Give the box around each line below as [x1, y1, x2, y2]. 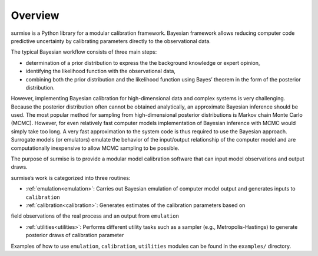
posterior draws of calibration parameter [25, 232, 124, 239]
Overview [11, 9, 59, 22]
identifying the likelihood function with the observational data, [25, 68, 176, 75]
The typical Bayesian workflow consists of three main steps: [11, 48, 157, 55]
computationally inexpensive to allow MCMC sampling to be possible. [11, 145, 180, 152]
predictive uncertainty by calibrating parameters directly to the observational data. [11, 37, 211, 44]
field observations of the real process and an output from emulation [11, 212, 180, 219]
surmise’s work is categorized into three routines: [11, 174, 131, 181]
